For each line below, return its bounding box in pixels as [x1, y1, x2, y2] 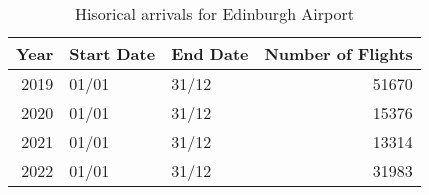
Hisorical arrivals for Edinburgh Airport [74, 2, 354, 25]
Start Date [69, 42, 156, 65]
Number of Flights [264, 42, 413, 65]
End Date [171, 42, 249, 65]
